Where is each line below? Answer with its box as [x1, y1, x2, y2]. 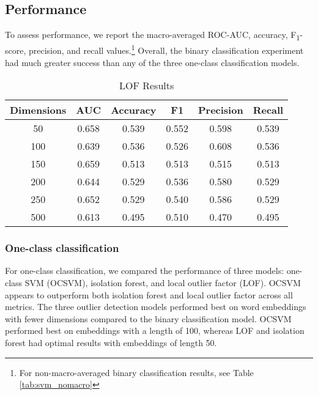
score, [5, 43, 26, 56]
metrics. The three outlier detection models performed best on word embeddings [5, 300, 306, 313]
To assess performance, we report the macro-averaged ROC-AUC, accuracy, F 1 [5, 28, 300, 42]
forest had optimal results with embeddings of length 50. [5, 336, 217, 349]
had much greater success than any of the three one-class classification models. [5, 56, 300, 68]
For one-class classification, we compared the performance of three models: [5, 264, 284, 277]
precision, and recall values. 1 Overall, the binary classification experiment [28, 42, 304, 56]
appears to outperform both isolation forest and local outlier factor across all [5, 288, 293, 301]
